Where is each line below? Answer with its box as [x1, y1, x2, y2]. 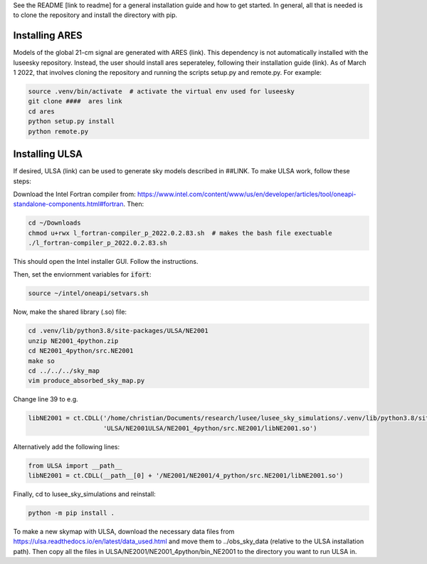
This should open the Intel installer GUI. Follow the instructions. [13, 257, 199, 266]
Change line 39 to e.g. [13, 395, 78, 404]
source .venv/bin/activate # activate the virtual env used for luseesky [28, 88, 295, 96]
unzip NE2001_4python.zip [28, 337, 119, 345]
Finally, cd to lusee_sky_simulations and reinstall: [13, 490, 156, 498]
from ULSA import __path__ [28, 461, 122, 470]
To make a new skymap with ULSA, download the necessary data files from [13, 528, 235, 536]
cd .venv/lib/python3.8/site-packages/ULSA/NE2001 [28, 327, 209, 335]
